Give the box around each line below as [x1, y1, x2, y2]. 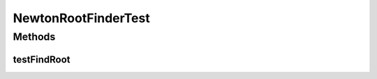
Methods [13, 30, 56, 43]
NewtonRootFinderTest [13, 10, 150, 26]
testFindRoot [13, 53, 71, 65]
